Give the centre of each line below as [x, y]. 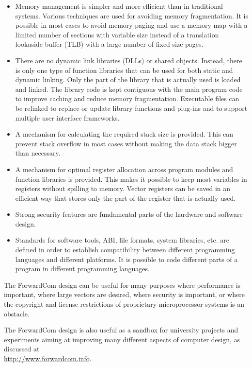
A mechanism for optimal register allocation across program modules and [124, 169]
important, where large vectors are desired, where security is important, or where [124, 294]
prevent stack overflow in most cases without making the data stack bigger [126, 143]
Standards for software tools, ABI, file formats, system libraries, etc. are [122, 240]
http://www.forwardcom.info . [48, 358]
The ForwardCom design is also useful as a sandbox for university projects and [121, 330]
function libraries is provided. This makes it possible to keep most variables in [131, 179]
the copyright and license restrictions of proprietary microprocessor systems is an [124, 304]
